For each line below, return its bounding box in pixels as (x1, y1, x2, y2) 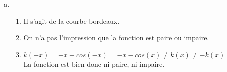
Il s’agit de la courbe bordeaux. (23, 15, 120, 26)
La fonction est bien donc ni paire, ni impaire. (23, 58, 165, 69)
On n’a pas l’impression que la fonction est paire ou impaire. (23, 32, 209, 43)
